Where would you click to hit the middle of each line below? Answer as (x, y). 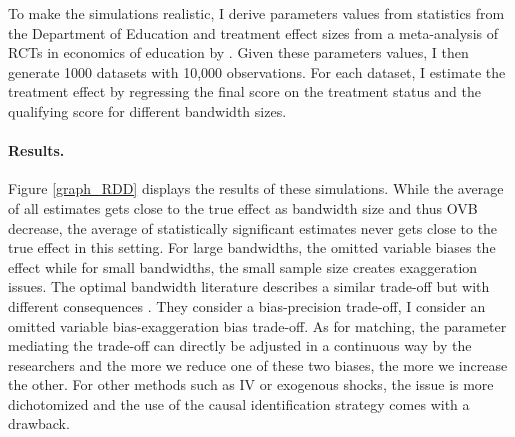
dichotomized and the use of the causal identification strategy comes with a (239, 403)
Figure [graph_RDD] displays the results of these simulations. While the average (256, 188)
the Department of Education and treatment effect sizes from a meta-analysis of (253, 32)
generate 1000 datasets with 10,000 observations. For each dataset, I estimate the (257, 71)
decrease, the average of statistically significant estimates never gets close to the (253, 227)
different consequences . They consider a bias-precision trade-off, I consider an (247, 305)
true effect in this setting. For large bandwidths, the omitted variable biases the (252, 247)
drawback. (39, 423)
